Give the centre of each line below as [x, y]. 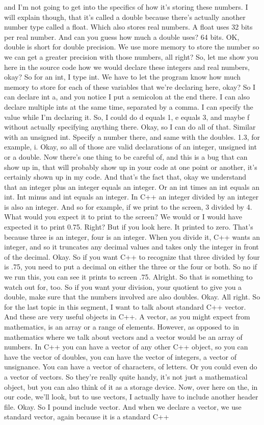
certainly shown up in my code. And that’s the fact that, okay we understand [125, 177]
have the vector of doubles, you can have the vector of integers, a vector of [121, 356]
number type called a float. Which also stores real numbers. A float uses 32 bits [128, 27]
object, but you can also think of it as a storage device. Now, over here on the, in [131, 386]
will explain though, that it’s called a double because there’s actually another [125, 17]
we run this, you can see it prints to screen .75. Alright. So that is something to [128, 277]
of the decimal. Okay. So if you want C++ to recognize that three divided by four [132, 256]
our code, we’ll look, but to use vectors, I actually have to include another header [131, 397]
